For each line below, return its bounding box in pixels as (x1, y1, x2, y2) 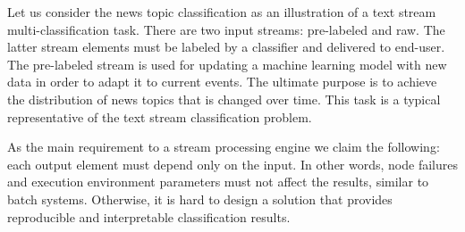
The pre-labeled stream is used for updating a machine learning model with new (7, 54, 447, 73)
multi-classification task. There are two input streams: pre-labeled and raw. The (7, 20, 445, 38)
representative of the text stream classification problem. (7, 107, 312, 126)
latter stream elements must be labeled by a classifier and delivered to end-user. (7, 37, 445, 56)
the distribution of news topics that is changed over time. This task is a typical (7, 89, 441, 108)
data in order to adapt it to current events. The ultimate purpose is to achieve (7, 72, 437, 91)
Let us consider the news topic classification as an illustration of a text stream (7, 3, 436, 21)
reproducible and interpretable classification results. (7, 207, 291, 226)
